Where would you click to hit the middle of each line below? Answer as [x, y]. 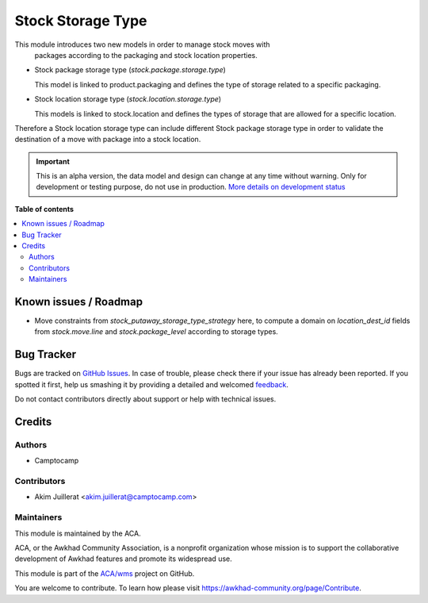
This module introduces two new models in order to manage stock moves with [142, 44]
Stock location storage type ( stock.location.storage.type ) [128, 99]
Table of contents [44, 209]
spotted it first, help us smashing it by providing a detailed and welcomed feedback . [152, 384]
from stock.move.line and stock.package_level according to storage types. [157, 332]
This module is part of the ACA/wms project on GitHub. [105, 573]
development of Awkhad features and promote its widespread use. [124, 559]
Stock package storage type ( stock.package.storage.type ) [130, 70]
